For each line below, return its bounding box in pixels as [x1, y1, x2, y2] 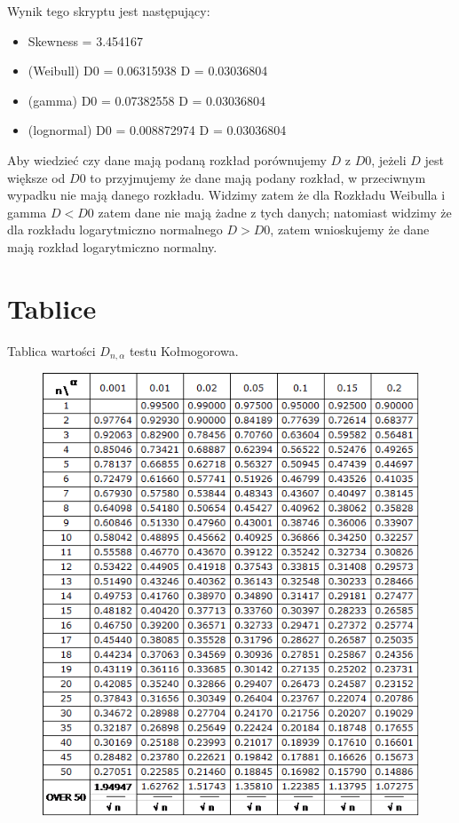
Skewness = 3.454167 [28, 31, 144, 50]
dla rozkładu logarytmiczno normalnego [7, 220, 223, 239]
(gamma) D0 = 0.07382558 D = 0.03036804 [28, 91, 265, 109]
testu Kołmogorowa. [129, 341, 239, 360]
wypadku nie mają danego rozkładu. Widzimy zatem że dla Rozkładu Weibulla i [7, 186, 446, 204]
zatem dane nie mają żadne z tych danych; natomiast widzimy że [98, 202, 452, 221]
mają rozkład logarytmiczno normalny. [7, 237, 218, 256]
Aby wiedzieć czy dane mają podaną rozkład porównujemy [7, 150, 327, 169]
